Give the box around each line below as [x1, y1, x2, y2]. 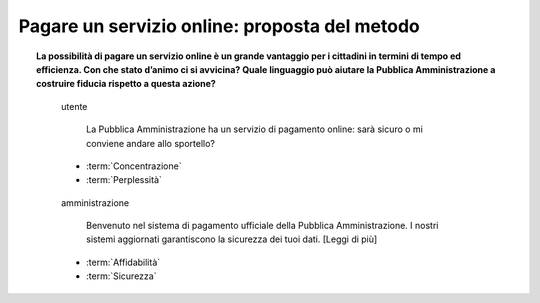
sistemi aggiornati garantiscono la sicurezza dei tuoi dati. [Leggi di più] [86, 233, 378, 245]
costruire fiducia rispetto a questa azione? [36, 78, 217, 90]
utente [61, 100, 88, 112]
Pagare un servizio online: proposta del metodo [18, 15, 420, 37]
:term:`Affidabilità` [86, 256, 161, 268]
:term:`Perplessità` [86, 174, 162, 186]
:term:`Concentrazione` [86, 160, 182, 172]
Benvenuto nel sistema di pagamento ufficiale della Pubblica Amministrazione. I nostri [86, 220, 439, 232]
